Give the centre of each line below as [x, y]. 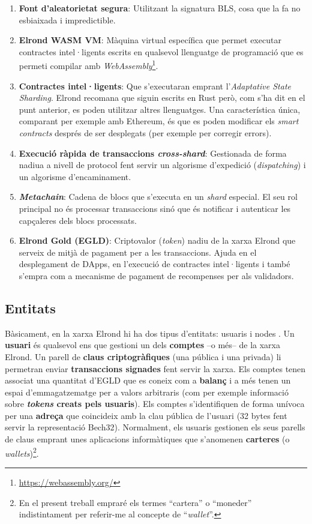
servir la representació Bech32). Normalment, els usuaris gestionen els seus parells [155, 427]
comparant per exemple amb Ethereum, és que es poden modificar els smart [159, 121]
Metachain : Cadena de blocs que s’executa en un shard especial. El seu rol [158, 197]
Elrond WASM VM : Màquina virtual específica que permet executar [150, 40]
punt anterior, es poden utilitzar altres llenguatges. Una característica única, [160, 109]
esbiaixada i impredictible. [67, 20]
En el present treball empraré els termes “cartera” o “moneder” [135, 502]
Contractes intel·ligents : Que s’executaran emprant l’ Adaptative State [155, 86]
